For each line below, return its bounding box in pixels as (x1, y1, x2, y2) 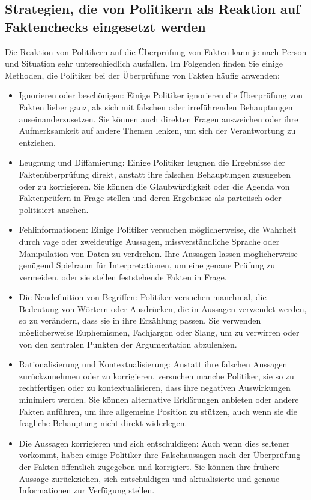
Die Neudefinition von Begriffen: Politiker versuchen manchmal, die (19, 291, 267, 303)
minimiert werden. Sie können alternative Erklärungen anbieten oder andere (19, 393, 299, 406)
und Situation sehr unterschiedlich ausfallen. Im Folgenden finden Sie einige (5, 57, 283, 70)
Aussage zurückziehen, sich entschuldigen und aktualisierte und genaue (19, 472, 280, 484)
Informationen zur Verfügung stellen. (19, 484, 155, 496)
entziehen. (19, 136, 56, 148)
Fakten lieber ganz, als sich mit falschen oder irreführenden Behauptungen (19, 100, 293, 113)
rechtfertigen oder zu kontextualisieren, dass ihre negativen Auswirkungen (19, 381, 291, 394)
